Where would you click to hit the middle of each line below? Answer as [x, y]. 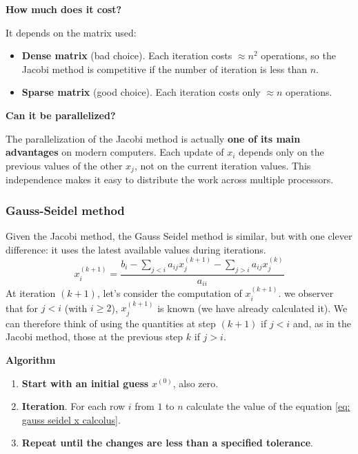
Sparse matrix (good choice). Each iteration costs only [141, 92]
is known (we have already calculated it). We [252, 308]
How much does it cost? [64, 9]
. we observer [306, 293]
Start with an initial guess [85, 383]
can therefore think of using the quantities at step [111, 323]
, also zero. [196, 383]
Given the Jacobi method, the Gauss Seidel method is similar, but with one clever [179, 236]
